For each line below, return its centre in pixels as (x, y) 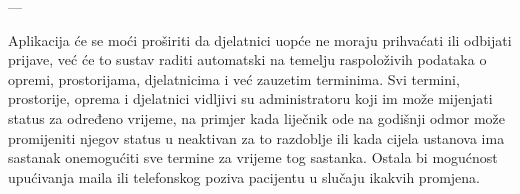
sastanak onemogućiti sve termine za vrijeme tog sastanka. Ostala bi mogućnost (253, 157)
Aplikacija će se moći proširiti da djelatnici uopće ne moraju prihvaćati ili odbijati (260, 39)
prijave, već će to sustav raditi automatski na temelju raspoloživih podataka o (247, 59)
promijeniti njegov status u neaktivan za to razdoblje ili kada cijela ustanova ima (256, 137)
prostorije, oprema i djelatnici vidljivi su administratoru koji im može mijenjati (250, 98)
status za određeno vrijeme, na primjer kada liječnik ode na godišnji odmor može (257, 117)
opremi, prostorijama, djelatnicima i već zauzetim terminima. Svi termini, (234, 78)
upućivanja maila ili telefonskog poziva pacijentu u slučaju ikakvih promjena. (244, 176)
